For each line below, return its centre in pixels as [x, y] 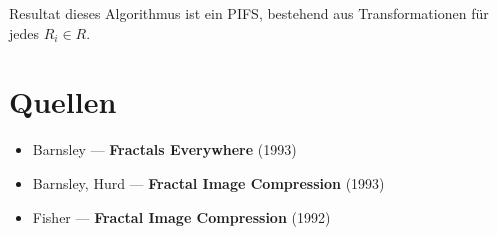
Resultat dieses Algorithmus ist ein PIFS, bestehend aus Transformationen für [249, 13]
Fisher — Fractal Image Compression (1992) [181, 216]
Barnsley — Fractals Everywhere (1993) [164, 149]
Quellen [63, 101]
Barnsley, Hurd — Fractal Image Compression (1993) [208, 182]
